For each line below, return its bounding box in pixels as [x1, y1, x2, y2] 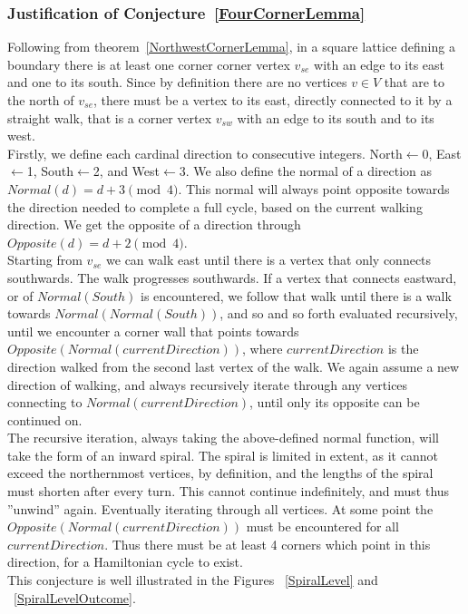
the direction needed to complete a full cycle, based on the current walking [7, 197, 423, 216]
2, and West [93, 161, 161, 180]
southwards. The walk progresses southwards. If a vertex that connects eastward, [7, 268, 457, 287]
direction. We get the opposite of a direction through [7, 215, 301, 234]
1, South [26, 161, 74, 180]
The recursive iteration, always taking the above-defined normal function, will [7, 428, 439, 447]
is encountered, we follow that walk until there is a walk [141, 286, 452, 305]
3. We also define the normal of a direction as [179, 161, 433, 180]
